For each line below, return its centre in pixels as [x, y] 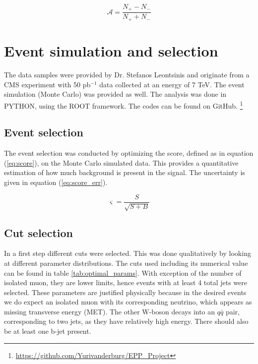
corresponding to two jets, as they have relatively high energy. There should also [126, 321]
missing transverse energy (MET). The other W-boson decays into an [110, 311]
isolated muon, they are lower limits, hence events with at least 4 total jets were [126, 282]
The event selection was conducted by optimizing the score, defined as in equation [129, 153]
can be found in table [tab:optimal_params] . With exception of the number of [123, 273]
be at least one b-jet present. [48, 331]
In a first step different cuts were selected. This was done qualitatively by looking [128, 253]
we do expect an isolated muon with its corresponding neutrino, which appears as [128, 302]
